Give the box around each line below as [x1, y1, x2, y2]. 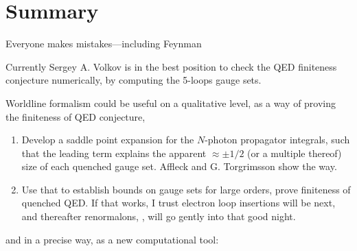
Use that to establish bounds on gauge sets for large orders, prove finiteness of [21, 182, 351, 196]
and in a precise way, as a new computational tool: [5, 232, 219, 246]
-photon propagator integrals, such [205, 132, 350, 147]
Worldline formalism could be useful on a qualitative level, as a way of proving [5, 95, 336, 110]
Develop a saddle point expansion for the [21, 132, 194, 147]
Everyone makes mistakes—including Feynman [5, 36, 202, 51]
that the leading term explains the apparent [21, 145, 207, 160]
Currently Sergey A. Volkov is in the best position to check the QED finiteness [5, 59, 337, 73]
